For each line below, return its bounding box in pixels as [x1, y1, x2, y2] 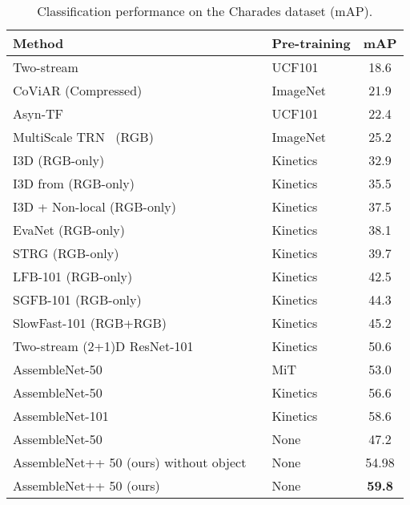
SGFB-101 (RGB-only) [13, 290, 142, 309]
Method [13, 34, 64, 52]
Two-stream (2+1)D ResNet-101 [13, 337, 194, 355]
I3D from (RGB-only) [13, 174, 135, 192]
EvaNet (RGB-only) [13, 220, 125, 239]
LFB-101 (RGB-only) [13, 267, 133, 285]
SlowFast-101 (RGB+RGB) [13, 313, 167, 332]
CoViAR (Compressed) [13, 81, 143, 99]
